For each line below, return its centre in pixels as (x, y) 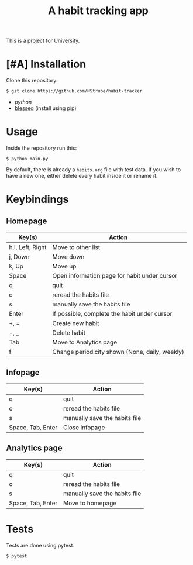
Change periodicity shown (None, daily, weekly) (118, 352)
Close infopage (84, 427)
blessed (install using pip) (46, 108)
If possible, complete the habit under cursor (112, 314)
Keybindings (37, 199)
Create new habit (76, 323)
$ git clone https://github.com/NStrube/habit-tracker (74, 91)
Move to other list (76, 247)
